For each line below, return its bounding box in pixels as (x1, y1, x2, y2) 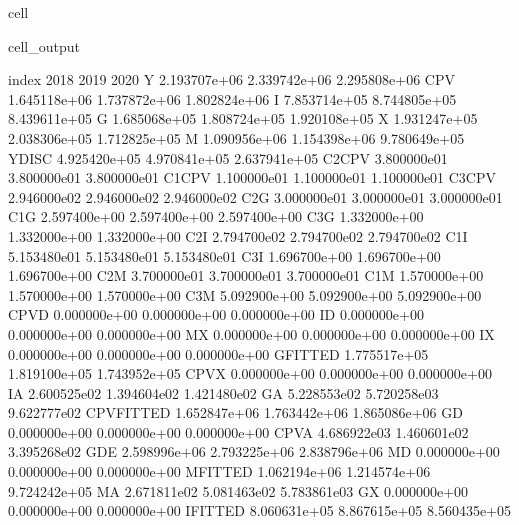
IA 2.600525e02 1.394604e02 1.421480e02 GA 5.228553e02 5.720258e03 (8, 382, 439, 403)
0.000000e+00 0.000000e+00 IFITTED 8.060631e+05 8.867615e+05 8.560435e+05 (8, 500, 512, 521)
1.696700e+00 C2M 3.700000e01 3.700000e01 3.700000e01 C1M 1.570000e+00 (8, 265, 484, 286)
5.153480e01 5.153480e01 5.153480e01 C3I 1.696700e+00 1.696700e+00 (8, 245, 441, 266)
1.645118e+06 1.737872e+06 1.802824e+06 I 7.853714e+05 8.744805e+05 (8, 88, 457, 109)
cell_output (8, 35, 80, 56)
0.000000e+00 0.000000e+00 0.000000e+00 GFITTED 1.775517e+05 (8, 343, 429, 364)
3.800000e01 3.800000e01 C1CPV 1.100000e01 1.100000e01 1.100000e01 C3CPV (8, 167, 497, 188)
